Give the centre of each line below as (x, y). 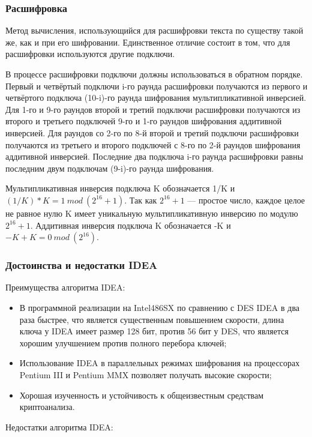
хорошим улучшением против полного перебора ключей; (123, 342)
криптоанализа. (47, 407)
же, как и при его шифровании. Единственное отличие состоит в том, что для (148, 42)
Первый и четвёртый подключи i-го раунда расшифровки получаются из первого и (157, 86)
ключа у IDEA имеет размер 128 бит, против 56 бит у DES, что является (154, 331)
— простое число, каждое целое (246, 200)
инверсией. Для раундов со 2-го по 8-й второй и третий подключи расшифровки (152, 132)
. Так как (141, 200)
